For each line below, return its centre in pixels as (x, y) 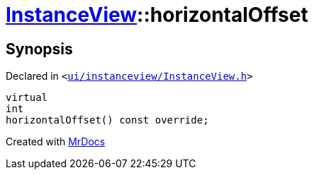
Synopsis (39, 49)
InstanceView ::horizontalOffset (157, 15)
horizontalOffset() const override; (107, 120)
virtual (27, 98)
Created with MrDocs (56, 142)
